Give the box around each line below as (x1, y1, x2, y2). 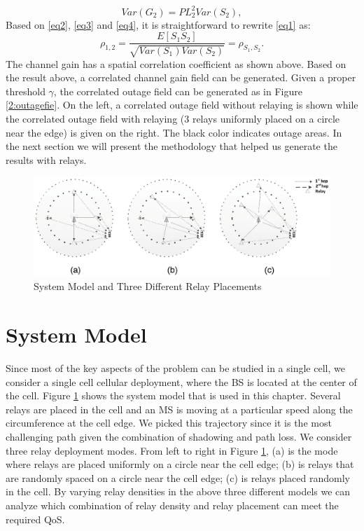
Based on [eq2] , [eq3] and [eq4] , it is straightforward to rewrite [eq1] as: (6, 17, 311, 32)
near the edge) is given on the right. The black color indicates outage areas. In (6, 125, 342, 139)
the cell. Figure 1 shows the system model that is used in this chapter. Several (6, 388, 341, 403)
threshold (6, 83, 45, 98)
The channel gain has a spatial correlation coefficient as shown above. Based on (6, 56, 346, 71)
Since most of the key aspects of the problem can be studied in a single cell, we (6, 361, 345, 375)
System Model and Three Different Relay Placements (34, 279, 262, 294)
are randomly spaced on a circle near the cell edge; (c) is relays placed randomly (6, 470, 350, 485)
